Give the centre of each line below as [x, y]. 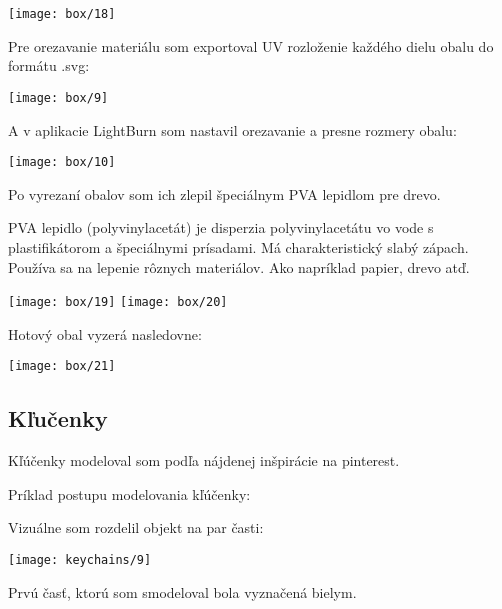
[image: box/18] [62, 14]
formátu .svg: [49, 65]
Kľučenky [58, 418]
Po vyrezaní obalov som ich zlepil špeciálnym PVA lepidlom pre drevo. [224, 193]
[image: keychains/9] [80, 560]
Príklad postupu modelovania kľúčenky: [129, 493]
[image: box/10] [62, 162]
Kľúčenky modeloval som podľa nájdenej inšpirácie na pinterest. [204, 460]
